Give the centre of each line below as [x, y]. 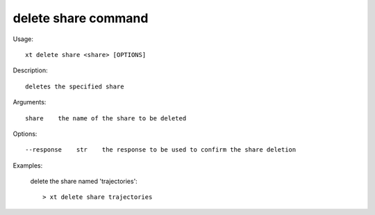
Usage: [23, 39]
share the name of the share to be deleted [106, 118]
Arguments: [30, 102]
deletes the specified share [75, 86]
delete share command [81, 18]
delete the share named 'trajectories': [84, 182]
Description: [30, 70]
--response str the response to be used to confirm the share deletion [161, 150]
